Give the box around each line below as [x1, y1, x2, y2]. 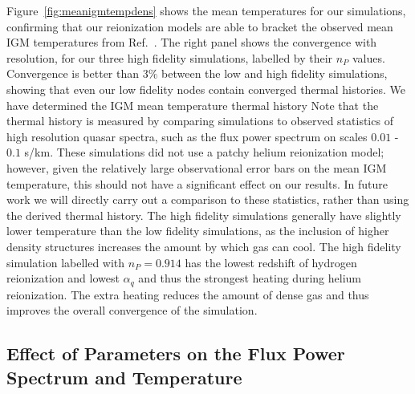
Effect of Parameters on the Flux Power [6, 341, 345, 366]
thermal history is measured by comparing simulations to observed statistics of [6, 112, 393, 129]
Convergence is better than [6, 65, 140, 82]
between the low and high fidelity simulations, [161, 65, 388, 82]
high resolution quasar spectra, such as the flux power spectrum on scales [6, 128, 368, 144]
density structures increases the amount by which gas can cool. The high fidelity [6, 238, 401, 254]
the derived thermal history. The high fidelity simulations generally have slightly [6, 206, 401, 223]
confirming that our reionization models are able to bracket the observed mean [6, 18, 393, 35]
